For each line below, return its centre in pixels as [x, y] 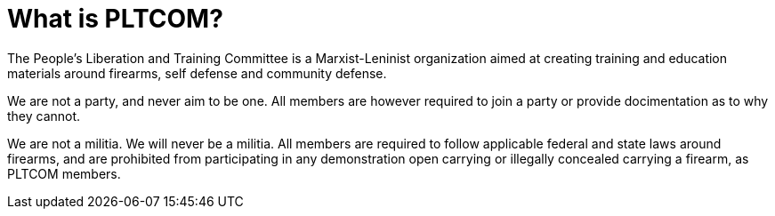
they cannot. [44, 116]
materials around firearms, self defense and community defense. [197, 73]
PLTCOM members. [64, 173]
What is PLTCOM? [115, 19]
